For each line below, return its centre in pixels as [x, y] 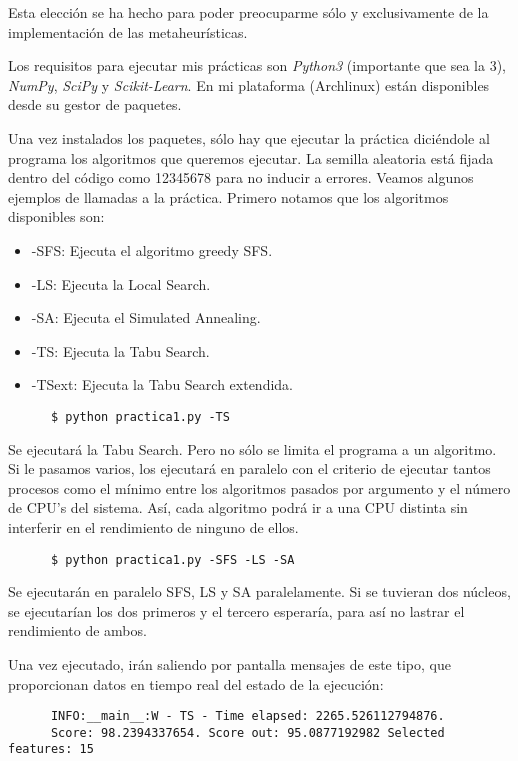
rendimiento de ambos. [77, 630]
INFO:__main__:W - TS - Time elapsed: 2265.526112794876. [247, 716]
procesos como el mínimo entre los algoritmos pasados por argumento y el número [259, 487]
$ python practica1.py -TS [140, 416]
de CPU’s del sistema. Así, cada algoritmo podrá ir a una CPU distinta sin [238, 507]
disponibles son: [56, 216]
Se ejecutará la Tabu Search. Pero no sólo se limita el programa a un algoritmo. [252, 448]
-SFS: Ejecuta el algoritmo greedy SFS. [152, 249]
